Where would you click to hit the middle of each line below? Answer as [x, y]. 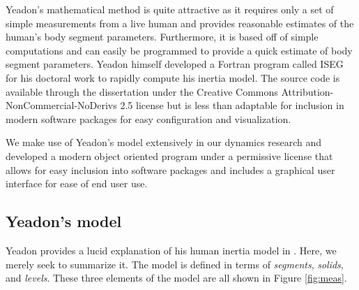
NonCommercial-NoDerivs [61, 105]
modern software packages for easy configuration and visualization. [148, 118]
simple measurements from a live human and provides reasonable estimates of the [180, 23]
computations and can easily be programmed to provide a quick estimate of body [179, 50]
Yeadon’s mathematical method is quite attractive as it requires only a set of [170, 9]
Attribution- [307, 91]
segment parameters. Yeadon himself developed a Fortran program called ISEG [175, 64]
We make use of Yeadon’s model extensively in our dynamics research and [164, 142]
